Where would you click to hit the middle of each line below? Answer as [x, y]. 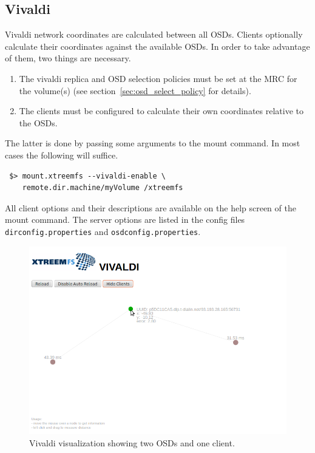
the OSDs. [38, 122]
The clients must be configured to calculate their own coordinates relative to [161, 111]
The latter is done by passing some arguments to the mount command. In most [153, 143]
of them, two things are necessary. [68, 58]
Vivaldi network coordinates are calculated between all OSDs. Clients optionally [154, 34]
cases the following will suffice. [62, 155]
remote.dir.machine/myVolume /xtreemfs [103, 188]
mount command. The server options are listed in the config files [125, 220]
